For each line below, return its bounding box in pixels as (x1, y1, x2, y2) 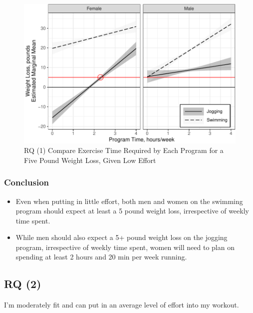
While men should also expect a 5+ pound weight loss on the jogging (15, 232, 228, 242)
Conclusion (4, 176, 49, 188)
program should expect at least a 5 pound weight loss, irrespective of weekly (15, 205, 249, 216)
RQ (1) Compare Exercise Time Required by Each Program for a (24, 145, 224, 155)
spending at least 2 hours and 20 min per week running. (15, 251, 187, 262)
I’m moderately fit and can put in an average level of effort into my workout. (4, 299, 239, 310)
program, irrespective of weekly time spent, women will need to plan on (15, 241, 235, 252)
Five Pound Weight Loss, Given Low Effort (24, 154, 156, 165)
